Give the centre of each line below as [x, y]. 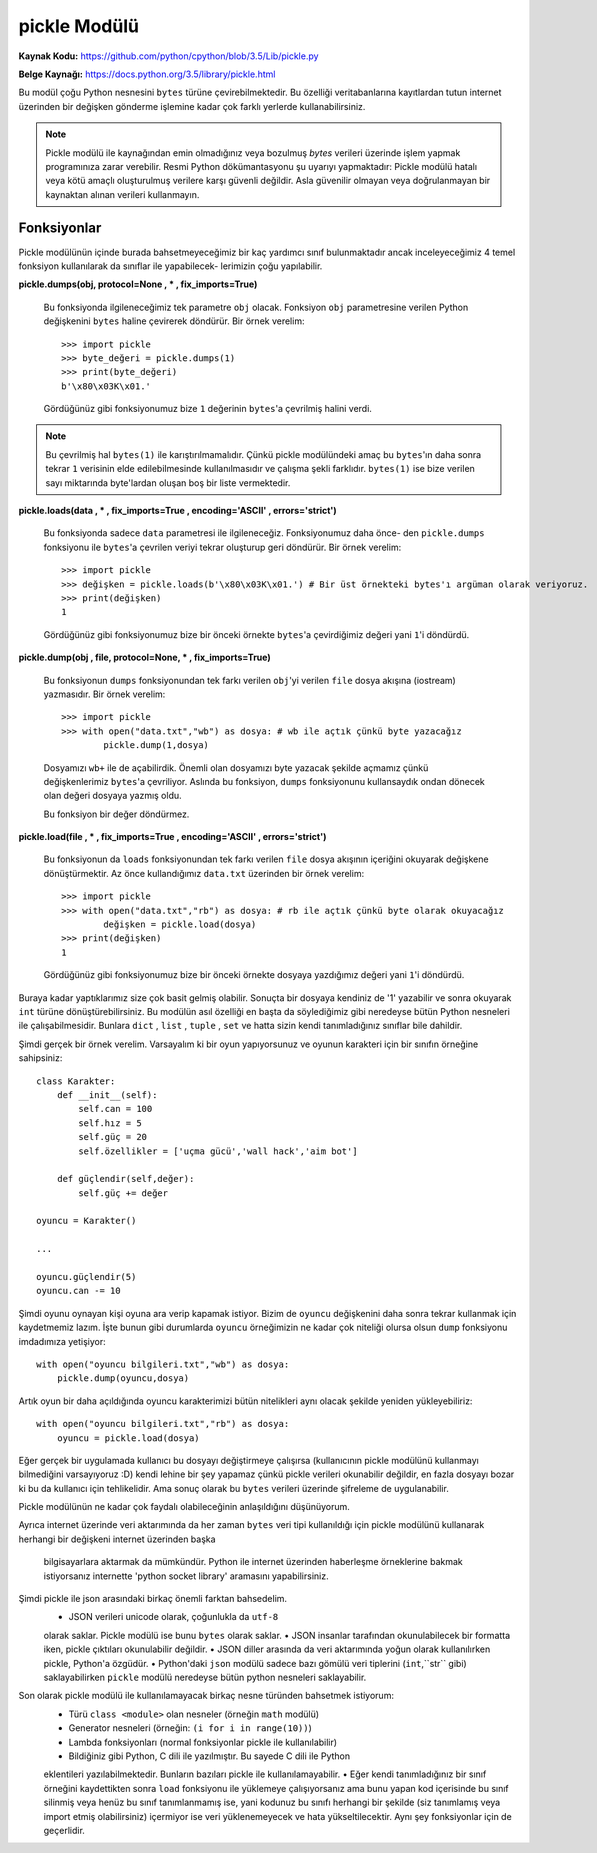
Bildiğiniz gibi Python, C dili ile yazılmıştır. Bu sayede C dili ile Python [209, 1756]
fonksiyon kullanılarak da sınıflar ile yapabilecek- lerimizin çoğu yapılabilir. [170, 266]
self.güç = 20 [113, 1137]
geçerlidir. [64, 1830]
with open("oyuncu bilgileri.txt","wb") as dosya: [163, 1364]
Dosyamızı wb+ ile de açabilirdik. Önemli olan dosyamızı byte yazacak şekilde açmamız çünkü [236, 767]
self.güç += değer [123, 1193]
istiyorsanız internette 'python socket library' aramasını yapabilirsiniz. [186, 1576]
